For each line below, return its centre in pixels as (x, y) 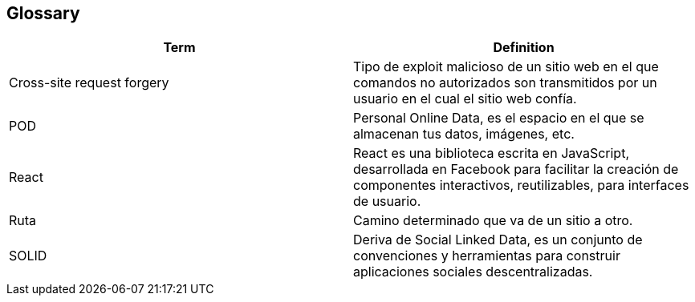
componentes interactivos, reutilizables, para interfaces (521, 185)
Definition (524, 48)
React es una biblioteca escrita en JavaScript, (492, 153)
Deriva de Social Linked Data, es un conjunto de (498, 240)
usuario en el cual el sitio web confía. (465, 99)
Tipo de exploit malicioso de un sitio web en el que (506, 67)
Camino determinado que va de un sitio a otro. (493, 221)
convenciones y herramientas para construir (487, 256)
